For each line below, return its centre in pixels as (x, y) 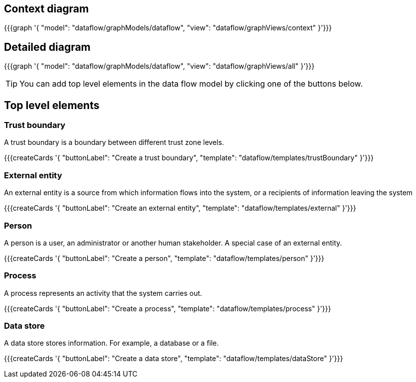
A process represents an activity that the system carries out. (103, 293)
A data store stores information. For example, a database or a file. (112, 343)
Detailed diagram (47, 47)
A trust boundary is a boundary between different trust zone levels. (114, 142)
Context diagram (47, 9)
